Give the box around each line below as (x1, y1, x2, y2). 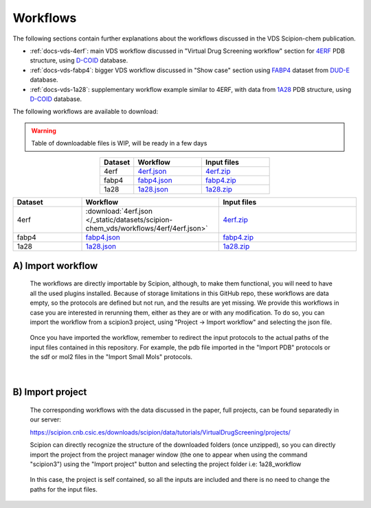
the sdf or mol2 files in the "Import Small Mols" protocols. (30, 353, 192, 361)
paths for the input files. (30, 485, 98, 494)
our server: (30, 415, 61, 424)
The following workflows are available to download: (12, 107, 159, 116)
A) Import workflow (12, 259, 98, 271)
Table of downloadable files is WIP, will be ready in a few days (31, 139, 207, 148)
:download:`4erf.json (85, 207, 153, 216)
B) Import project (12, 386, 87, 398)
